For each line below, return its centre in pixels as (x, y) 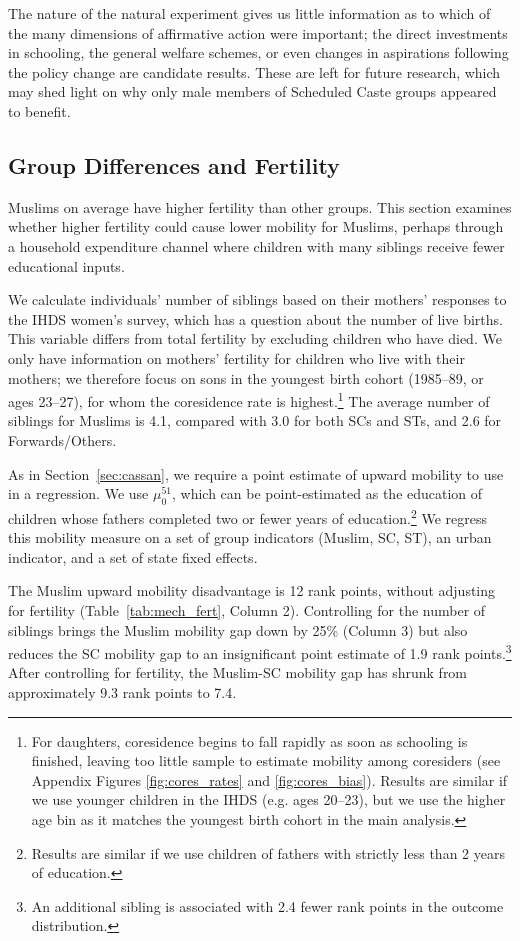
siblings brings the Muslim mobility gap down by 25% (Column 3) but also (238, 629)
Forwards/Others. (62, 439)
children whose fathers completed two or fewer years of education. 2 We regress (247, 516)
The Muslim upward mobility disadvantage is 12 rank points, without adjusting (252, 590)
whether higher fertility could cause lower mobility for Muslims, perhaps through (256, 226)
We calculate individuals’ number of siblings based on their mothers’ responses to (257, 299)
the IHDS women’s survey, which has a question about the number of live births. (255, 318)
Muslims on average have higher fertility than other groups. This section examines (260, 206)
